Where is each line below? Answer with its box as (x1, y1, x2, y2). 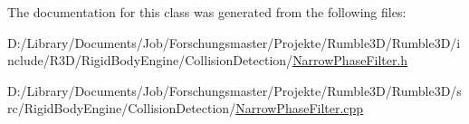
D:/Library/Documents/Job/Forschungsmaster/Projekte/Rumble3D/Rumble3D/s (7, 81, 462, 100)
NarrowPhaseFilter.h (292, 51, 408, 70)
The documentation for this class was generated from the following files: (7, 3, 407, 21)
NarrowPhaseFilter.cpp (235, 99, 364, 118)
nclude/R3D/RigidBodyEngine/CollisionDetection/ (7, 51, 293, 70)
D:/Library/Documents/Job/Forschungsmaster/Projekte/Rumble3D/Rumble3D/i (7, 33, 461, 52)
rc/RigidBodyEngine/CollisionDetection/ (7, 99, 236, 118)
